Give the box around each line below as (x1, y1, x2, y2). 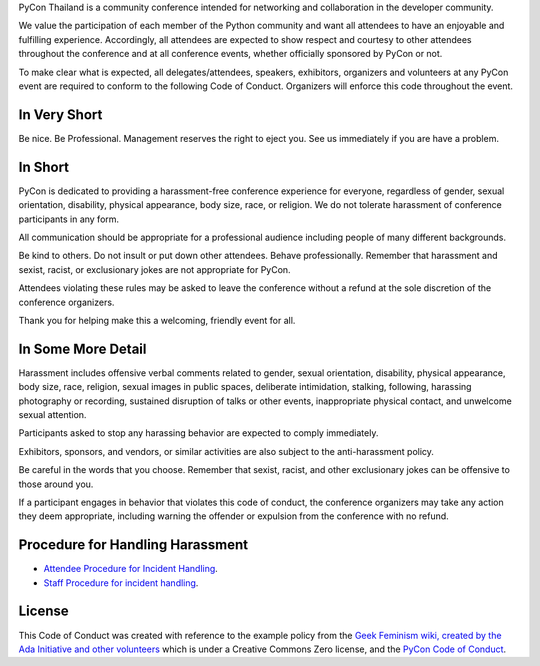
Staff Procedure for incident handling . (43, 576, 199, 589)
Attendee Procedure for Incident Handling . (43, 563, 219, 575)
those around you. (18, 478, 94, 490)
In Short (18, 158, 70, 175)
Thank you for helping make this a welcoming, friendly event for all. (18, 314, 296, 326)
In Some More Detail (18, 340, 147, 357)
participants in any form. (18, 213, 120, 225)
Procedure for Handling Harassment (18, 536, 249, 554)
